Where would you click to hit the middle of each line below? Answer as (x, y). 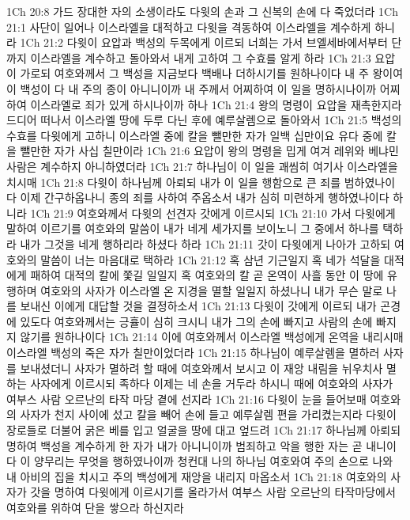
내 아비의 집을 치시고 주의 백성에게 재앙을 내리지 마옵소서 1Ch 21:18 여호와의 (197, 476)
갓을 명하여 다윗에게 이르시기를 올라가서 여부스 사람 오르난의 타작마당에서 (213, 492)
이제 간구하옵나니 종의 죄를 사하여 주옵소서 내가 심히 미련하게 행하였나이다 (205, 197)
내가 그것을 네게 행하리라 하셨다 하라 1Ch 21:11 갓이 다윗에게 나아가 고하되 (205, 243)
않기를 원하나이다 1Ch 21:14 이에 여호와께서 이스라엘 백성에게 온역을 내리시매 (212, 337)
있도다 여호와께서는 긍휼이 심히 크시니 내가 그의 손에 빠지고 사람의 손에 (196, 321)
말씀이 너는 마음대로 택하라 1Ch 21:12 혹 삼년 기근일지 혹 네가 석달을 (211, 259)
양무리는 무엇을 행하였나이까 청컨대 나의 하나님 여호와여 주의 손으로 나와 (214, 461)
